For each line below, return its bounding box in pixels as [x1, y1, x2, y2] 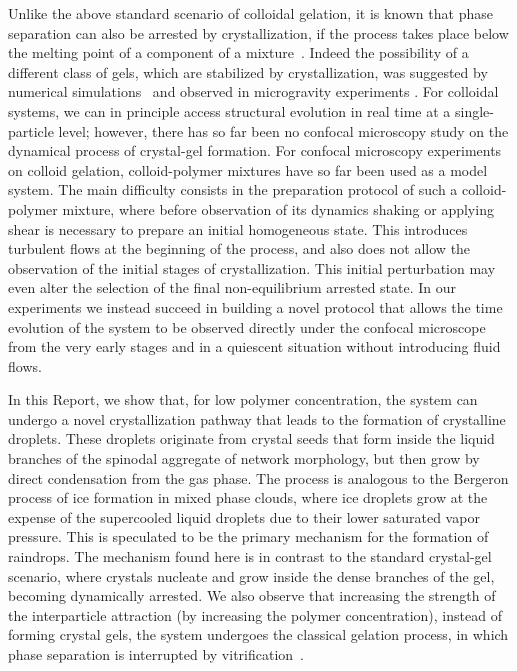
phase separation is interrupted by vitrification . [8, 644, 305, 664]
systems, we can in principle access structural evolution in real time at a [8, 100, 451, 121]
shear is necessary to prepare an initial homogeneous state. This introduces [8, 218, 468, 239]
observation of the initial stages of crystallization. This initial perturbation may [8, 257, 496, 278]
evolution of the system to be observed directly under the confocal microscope [8, 316, 486, 337]
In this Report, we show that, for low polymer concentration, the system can [8, 389, 478, 410]
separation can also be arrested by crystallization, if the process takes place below [8, 22, 509, 43]
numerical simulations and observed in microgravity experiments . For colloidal [8, 81, 499, 102]
